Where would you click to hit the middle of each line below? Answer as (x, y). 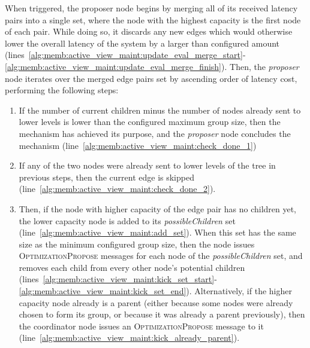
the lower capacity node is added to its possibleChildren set (127, 220)
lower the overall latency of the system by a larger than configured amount (142, 43)
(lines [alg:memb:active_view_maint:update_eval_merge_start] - (125, 55)
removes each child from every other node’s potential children (132, 267)
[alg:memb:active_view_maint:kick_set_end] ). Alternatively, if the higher (155, 291)
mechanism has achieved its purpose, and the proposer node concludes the (155, 133)
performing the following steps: (62, 90)
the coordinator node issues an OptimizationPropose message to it (141, 326)
